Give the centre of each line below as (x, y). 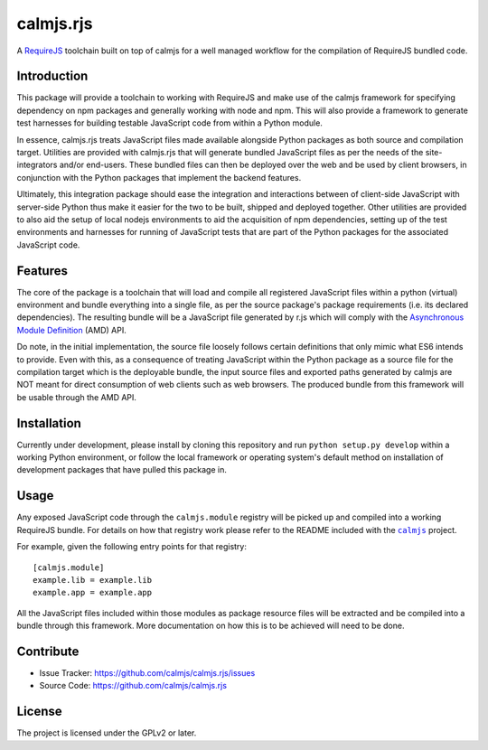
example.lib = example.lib (93, 580)
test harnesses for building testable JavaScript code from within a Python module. (169, 123)
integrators (37, 165)
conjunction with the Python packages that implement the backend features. (159, 177)
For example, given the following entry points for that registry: (132, 547)
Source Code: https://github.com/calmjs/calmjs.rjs (133, 686)
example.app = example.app (93, 593)
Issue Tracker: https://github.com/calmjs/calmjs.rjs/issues (147, 673)
